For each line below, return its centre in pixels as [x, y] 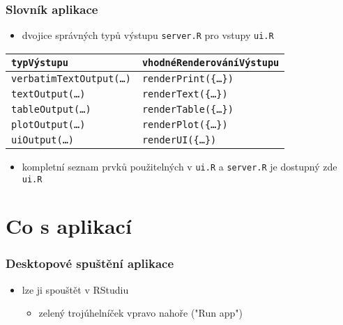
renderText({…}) [185, 94]
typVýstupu [40, 62]
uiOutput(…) [43, 140]
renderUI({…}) [179, 140]
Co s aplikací [69, 226]
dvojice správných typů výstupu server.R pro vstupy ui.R [148, 35]
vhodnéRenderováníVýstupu [211, 62]
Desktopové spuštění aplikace [90, 263]
